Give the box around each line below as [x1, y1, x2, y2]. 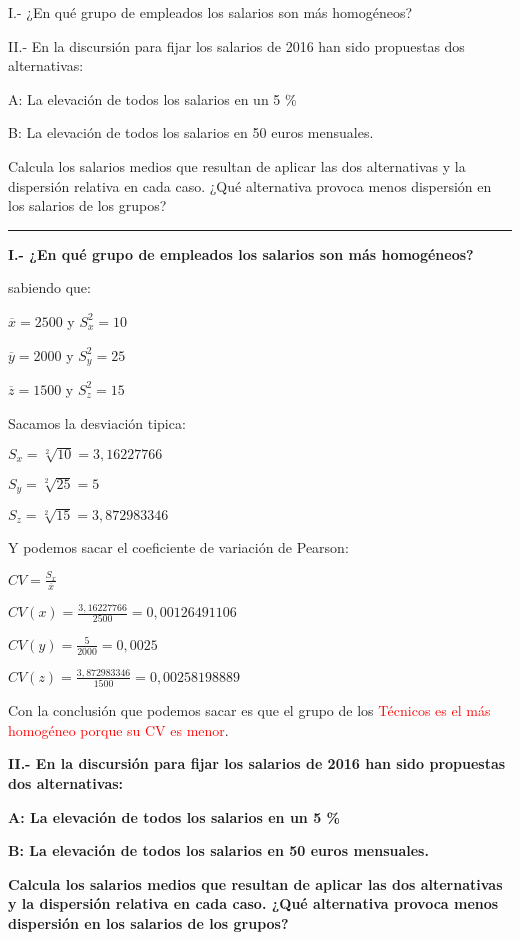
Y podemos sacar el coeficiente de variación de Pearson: [8, 536, 349, 557]
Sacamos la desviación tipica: [8, 412, 186, 433]
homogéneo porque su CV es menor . [8, 719, 229, 740]
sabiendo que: [8, 277, 91, 298]
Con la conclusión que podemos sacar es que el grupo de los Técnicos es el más [8, 700, 491, 721]
